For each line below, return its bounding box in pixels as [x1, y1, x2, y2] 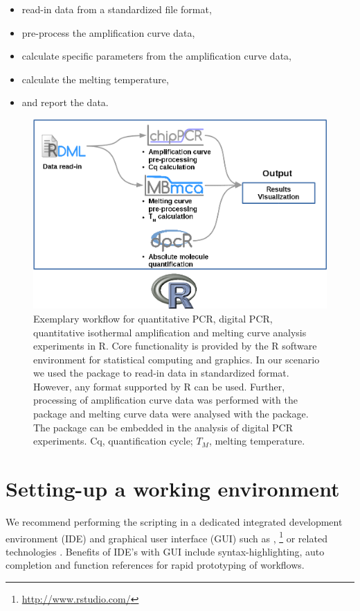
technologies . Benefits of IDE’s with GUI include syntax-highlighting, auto [6, 544, 325, 558]
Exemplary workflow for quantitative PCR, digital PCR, [33, 311, 273, 325]
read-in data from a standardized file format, [21, 2, 212, 16]
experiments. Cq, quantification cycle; [33, 433, 193, 448]
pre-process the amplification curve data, [21, 25, 195, 40]
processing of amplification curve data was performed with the [33, 393, 298, 407]
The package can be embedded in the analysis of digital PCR [33, 420, 294, 434]
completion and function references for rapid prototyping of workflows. [6, 558, 305, 572]
